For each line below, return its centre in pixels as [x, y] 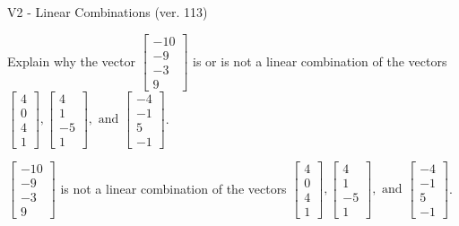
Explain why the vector [71, 61]
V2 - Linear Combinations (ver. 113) [108, 12]
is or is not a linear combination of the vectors [320, 61]
